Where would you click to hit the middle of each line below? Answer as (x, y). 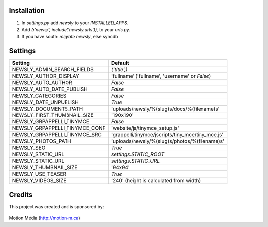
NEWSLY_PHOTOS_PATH (42, 141)
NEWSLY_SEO (29, 148)
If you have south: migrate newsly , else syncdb (70, 37)
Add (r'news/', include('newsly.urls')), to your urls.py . (76, 29)
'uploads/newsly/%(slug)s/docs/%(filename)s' (166, 109)
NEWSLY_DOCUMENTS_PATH (48, 109)
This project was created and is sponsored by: (57, 206)
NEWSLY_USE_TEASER (39, 174)
